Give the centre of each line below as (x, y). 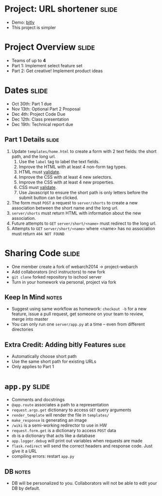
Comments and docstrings (38, 400)
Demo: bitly (23, 22)
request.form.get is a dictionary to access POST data (64, 431)
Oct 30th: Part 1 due (32, 104)
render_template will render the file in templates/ (60, 415)
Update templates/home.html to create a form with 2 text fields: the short (84, 151)
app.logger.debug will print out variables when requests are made (77, 441)
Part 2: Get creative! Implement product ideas (57, 71)
